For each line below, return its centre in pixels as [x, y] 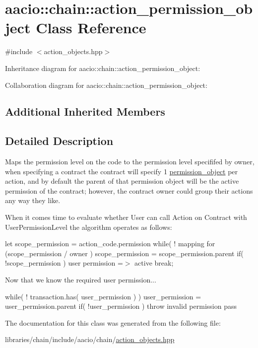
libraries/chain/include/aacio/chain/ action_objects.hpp [90, 339]
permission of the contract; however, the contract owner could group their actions [129, 190]
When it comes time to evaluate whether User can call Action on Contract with [126, 217]
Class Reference [91, 28]
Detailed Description [59, 141]
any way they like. [33, 200]
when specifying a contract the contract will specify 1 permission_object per [122, 171]
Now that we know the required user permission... [81, 280]
